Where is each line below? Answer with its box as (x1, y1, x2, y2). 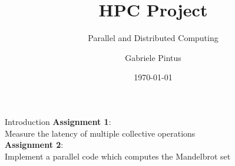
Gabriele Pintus (125, 51, 181, 63)
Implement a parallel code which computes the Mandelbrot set (5, 150, 231, 162)
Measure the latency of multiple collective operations (5, 127, 196, 139)
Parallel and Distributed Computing (88, 32, 219, 44)
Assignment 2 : (5, 138, 64, 151)
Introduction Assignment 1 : (5, 115, 111, 127)
